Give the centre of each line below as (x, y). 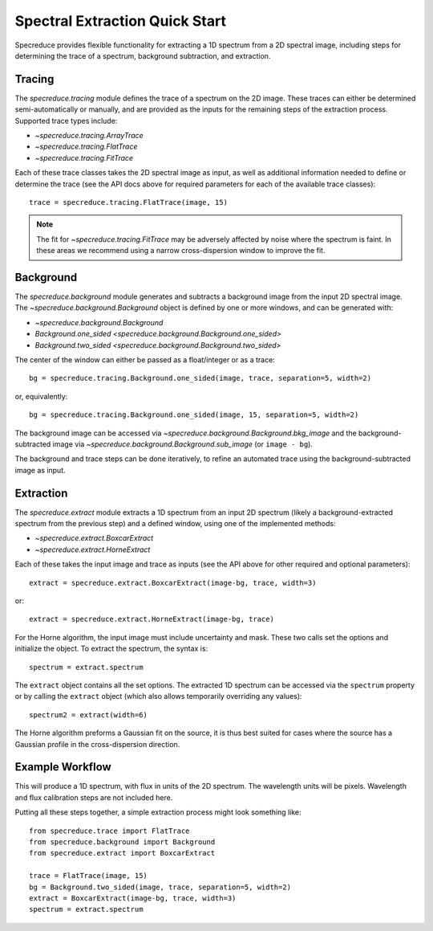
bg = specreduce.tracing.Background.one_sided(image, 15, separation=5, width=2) (194, 415)
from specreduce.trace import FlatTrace (109, 831)
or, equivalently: (41, 396)
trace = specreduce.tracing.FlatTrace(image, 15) (129, 202)
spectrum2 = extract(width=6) (89, 715)
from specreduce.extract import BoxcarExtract (122, 853)
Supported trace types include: (66, 120)
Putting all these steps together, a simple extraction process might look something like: (158, 812)
